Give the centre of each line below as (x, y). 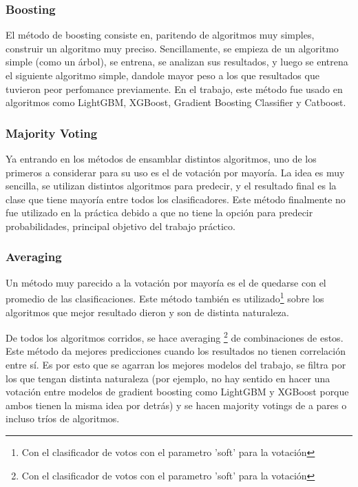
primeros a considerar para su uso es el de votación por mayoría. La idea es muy (175, 172)
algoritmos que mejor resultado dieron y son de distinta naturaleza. (147, 312)
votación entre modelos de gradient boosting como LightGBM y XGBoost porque (177, 392)
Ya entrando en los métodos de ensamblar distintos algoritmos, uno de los (161, 158)
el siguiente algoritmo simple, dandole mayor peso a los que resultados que (162, 75)
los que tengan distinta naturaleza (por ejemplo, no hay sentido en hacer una (168, 378)
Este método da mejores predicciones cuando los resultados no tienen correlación (176, 351)
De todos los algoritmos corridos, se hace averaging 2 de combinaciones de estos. (175, 336)
